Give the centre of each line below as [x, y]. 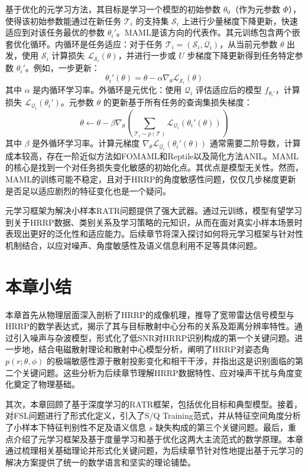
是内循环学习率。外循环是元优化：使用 [107, 90]
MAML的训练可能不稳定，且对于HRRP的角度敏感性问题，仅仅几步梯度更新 [151, 179]
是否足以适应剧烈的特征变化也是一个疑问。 [88, 190]
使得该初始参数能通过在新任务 [63, 20]
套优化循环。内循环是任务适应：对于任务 [84, 44]
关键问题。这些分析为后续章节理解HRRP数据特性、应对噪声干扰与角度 [158, 372]
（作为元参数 [255, 9]
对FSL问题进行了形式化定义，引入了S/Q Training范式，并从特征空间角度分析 [153, 415]
